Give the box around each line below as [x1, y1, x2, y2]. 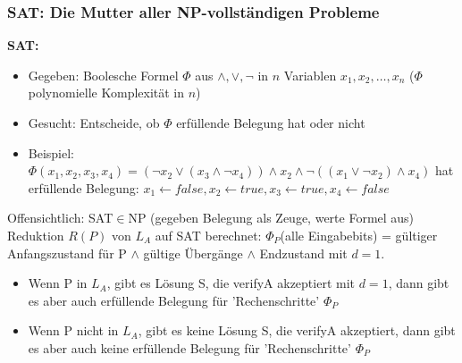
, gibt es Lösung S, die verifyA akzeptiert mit [106, 274, 356, 292]
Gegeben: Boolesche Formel [28, 65, 179, 84]
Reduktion [7, 225, 64, 244]
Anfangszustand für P [7, 243, 127, 262]
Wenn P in [28, 274, 88, 292]
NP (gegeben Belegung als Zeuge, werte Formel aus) [128, 208, 415, 227]
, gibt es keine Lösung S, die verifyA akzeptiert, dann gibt [138, 321, 456, 340]
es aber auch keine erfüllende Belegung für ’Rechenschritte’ [28, 338, 351, 357]
